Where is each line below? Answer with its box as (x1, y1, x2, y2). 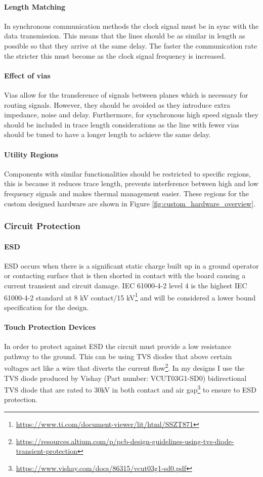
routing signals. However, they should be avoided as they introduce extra (4, 99, 230, 110)
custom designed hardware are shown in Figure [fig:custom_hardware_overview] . (4, 198, 256, 208)
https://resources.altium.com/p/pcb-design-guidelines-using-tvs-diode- (16, 436, 234, 446)
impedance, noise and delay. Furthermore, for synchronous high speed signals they (4, 109, 258, 120)
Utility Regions (4, 149, 59, 159)
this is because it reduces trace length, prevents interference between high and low (4, 178, 258, 189)
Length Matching (4, 1, 66, 12)
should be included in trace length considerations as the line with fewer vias (4, 119, 239, 129)
